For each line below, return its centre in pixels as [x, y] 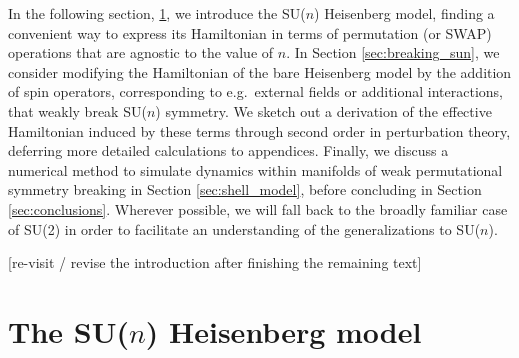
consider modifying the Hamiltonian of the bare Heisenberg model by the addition [260, 71]
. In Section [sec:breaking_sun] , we [393, 52]
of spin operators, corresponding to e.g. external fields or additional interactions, [255, 91]
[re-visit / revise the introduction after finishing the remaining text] [215, 262]
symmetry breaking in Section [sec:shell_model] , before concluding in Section [245, 189]
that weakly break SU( [77, 110]
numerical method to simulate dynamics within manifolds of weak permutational [255, 169]
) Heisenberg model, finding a [404, 13]
